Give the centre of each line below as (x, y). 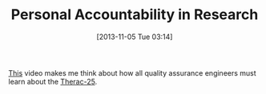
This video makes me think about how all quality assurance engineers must (132, 72)
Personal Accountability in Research (135, 15)
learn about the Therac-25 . (53, 81)
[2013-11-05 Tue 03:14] (135, 37)
